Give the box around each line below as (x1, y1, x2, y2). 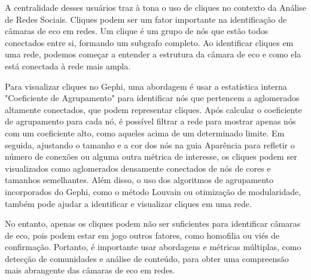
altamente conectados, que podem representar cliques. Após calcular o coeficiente (5, 103, 302, 115)
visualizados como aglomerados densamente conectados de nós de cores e (5, 162, 271, 174)
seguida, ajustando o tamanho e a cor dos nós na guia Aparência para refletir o (5, 138, 295, 151)
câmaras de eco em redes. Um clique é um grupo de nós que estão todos (5, 25, 269, 37)
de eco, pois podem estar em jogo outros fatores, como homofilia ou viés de (5, 229, 280, 241)
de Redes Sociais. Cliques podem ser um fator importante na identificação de (5, 13, 287, 25)
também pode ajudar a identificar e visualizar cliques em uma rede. (5, 197, 252, 209)
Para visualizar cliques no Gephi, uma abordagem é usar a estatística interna (5, 80, 287, 92)
